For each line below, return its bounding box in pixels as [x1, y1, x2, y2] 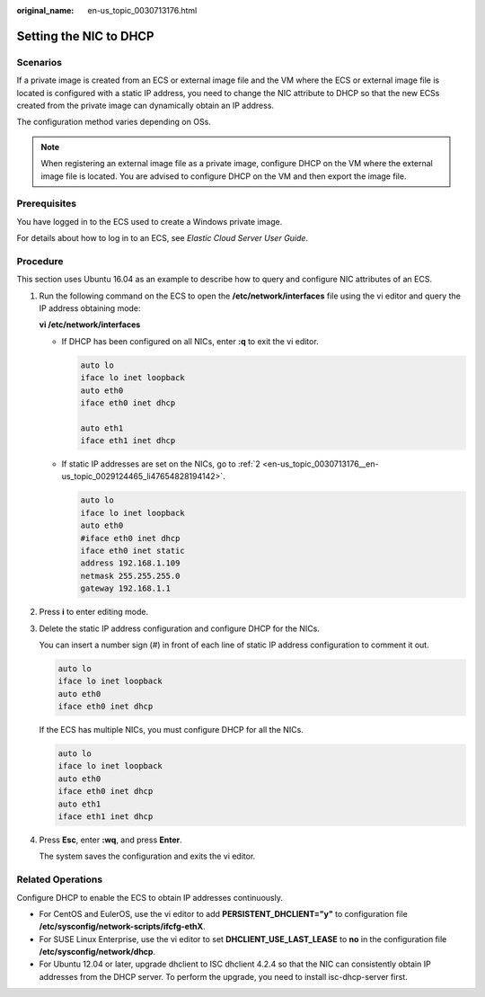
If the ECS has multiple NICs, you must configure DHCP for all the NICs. [39, 725, 304, 735]
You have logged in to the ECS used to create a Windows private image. [16, 216, 283, 227]
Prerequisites [16, 198, 76, 210]
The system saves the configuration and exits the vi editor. [39, 850, 256, 862]
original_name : [16, 5, 75, 15]
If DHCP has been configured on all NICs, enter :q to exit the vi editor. [61, 335, 319, 346]
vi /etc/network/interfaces [39, 319, 141, 330]
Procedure [16, 254, 64, 267]
